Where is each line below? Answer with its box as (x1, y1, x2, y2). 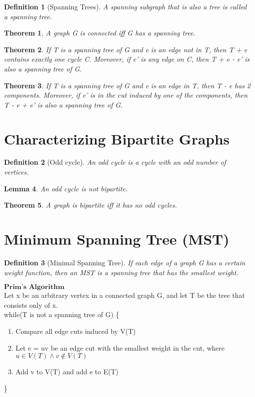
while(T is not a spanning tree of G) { (4, 309, 120, 320)
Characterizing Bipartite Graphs (4, 128, 230, 148)
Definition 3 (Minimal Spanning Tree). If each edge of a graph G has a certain (4, 257, 246, 267)
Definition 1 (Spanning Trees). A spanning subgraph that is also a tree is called (4, 1, 247, 11)
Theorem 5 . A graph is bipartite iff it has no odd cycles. (4, 200, 177, 210)
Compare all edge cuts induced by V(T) (15, 325, 136, 336)
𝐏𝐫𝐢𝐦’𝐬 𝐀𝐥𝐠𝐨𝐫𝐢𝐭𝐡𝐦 (4, 284, 64, 291)
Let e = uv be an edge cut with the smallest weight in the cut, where (15, 342, 225, 353)
